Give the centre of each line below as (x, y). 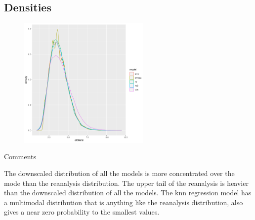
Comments (20, 156)
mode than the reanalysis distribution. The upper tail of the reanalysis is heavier (126, 183)
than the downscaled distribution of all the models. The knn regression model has (128, 193)
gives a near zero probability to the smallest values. (82, 212)
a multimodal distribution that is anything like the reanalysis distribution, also (124, 202)
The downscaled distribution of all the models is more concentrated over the (119, 173)
